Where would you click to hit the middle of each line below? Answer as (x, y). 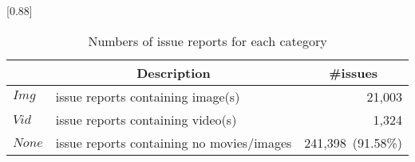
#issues (354, 72)
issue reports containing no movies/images (174, 142)
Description (174, 72)
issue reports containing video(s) (146, 119)
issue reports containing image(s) (148, 96)
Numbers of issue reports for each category (207, 40)
